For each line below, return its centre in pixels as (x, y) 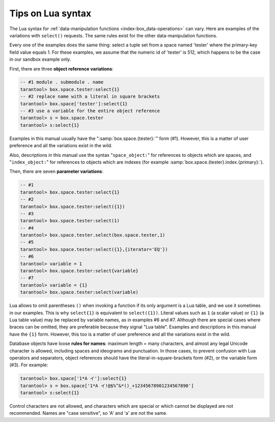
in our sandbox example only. (40, 59)
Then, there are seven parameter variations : (57, 172)
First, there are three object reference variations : (62, 68)
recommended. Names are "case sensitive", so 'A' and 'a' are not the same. (88, 413)
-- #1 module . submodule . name (62, 82)
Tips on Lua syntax (50, 13)
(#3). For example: (29, 365)
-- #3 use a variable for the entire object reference (90, 111)
